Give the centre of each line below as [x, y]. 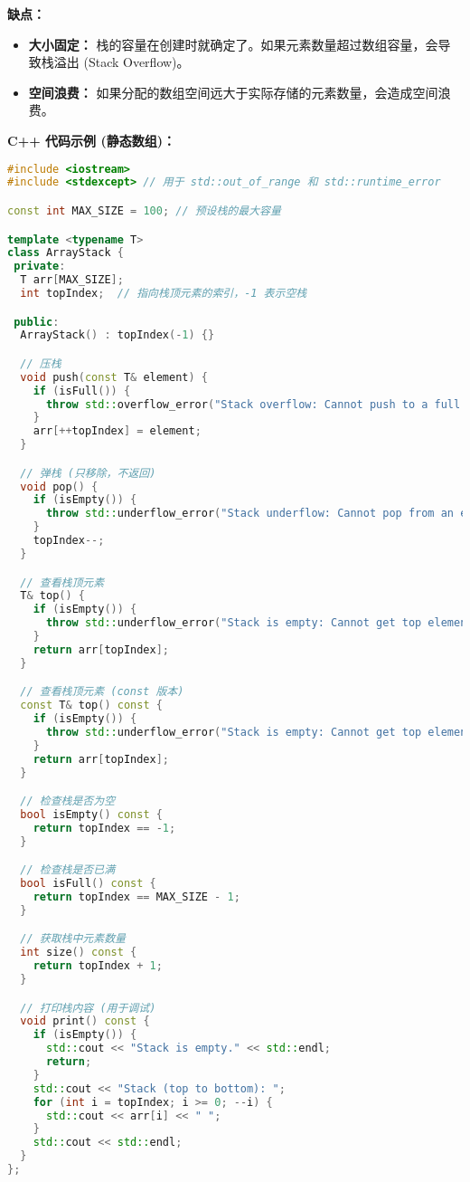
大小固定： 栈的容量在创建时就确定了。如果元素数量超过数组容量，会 [233, 44]
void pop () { [59, 486]
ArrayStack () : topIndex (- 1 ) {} [117, 335]
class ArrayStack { [66, 253]
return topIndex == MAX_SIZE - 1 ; [136, 896]
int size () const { [79, 953]
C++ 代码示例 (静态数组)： [91, 140]
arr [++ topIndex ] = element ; [117, 431]
